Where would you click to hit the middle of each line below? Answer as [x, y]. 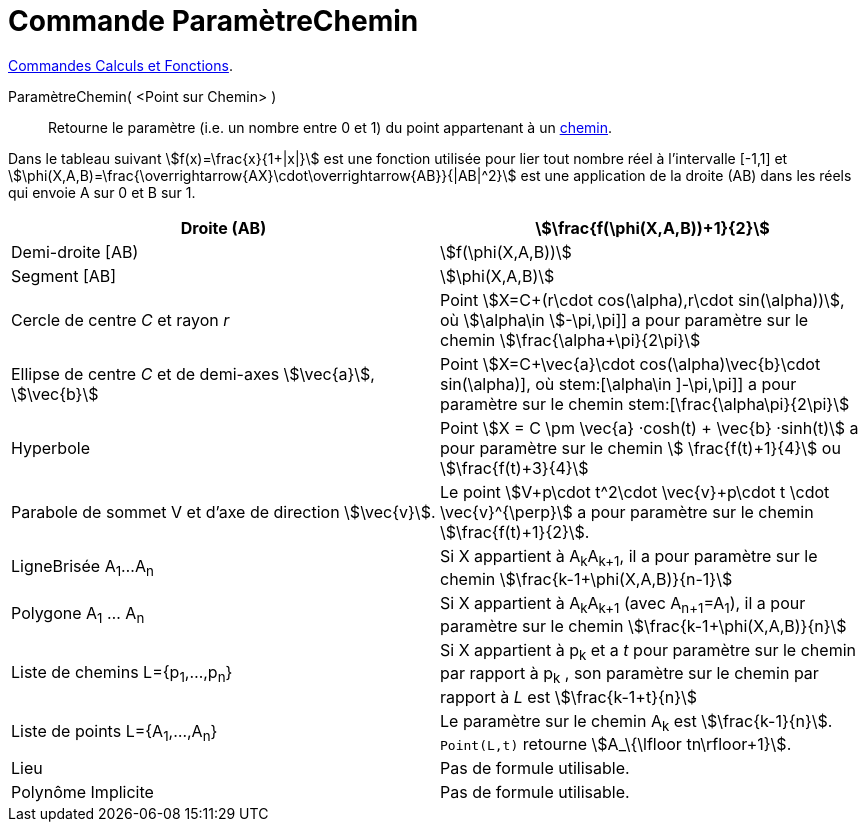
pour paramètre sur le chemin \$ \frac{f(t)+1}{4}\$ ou [640, 447]
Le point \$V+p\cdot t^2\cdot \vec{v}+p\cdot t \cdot [635, 491]
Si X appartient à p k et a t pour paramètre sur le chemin [648, 652]
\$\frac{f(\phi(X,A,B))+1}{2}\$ [652, 227]
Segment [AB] [64, 275]
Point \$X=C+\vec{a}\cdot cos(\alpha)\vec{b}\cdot [630, 363]
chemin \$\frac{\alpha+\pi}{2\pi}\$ [570, 339]
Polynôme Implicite [82, 791]
